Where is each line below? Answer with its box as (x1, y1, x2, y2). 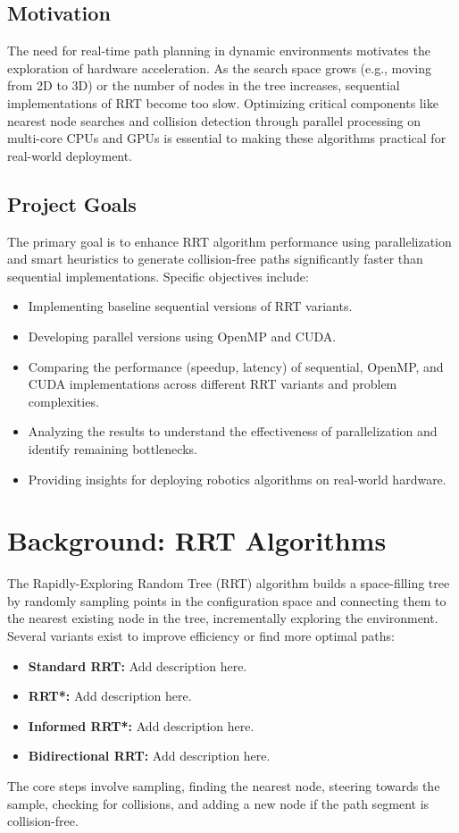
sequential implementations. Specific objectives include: (7, 266, 309, 285)
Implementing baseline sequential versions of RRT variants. (28, 297, 353, 316)
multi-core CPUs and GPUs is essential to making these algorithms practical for (7, 129, 446, 147)
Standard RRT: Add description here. (28, 656, 247, 675)
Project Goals (7, 189, 137, 217)
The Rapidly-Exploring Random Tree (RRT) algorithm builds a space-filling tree (7, 574, 450, 593)
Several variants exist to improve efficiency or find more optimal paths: (7, 627, 396, 644)
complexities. (28, 391, 99, 410)
